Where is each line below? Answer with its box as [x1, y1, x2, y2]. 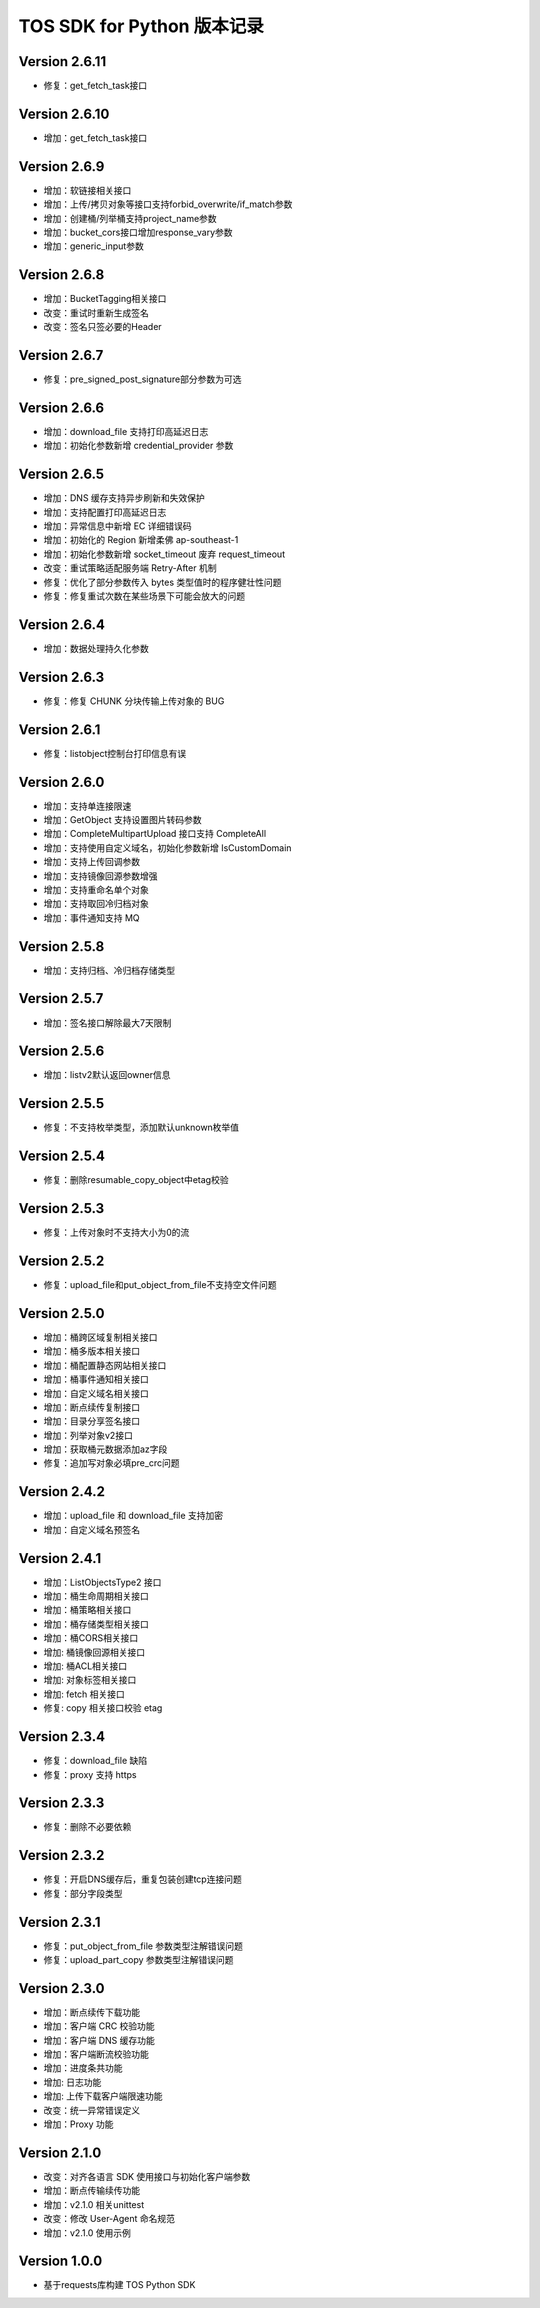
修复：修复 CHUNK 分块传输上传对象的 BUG [43, 695, 225, 707]
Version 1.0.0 [18, 2253, 103, 2270]
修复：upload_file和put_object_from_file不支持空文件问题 [43, 1279, 277, 1291]
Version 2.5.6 [18, 1043, 105, 1060]
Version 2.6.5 [18, 466, 105, 483]
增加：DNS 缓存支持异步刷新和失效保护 [43, 492, 205, 504]
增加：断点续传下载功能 [43, 2006, 140, 2018]
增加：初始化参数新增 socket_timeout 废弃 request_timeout [43, 548, 285, 560]
